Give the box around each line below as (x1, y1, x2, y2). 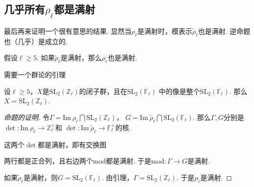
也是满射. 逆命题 (198, 26, 251, 36)
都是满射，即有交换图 (38, 139, 107, 149)
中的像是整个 (159, 86, 200, 96)
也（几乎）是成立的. (4, 36, 68, 46)
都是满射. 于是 (106, 156, 152, 166)
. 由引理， (101, 172, 134, 182)
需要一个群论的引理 (4, 70, 66, 80)
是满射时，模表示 (137, 26, 192, 36)
